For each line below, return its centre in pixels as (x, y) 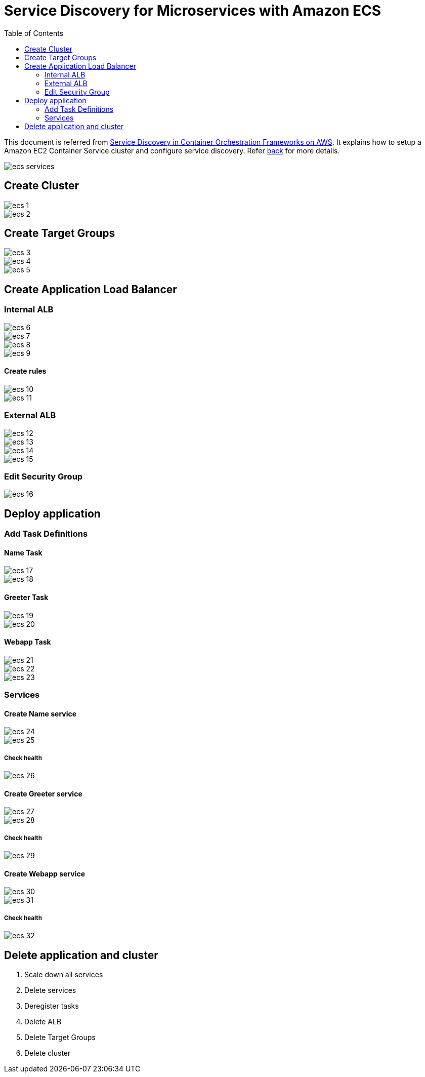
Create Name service (40, 713)
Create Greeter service (43, 793)
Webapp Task (28, 642)
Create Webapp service (45, 873)
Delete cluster (48, 1053)
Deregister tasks (52, 1006)
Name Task (23, 552)
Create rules (25, 371)
